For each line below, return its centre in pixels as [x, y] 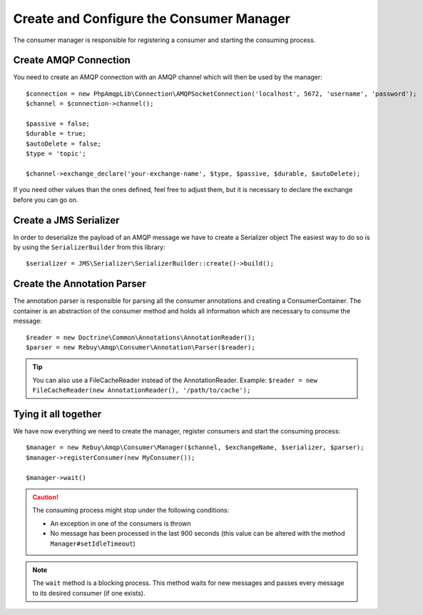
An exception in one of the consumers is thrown [121, 523]
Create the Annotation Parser [80, 284]
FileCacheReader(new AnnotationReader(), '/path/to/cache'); [142, 390]
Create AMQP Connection [72, 60]
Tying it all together [57, 414]
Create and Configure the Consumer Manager [152, 19]
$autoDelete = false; [63, 144]
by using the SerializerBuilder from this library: [89, 247]
